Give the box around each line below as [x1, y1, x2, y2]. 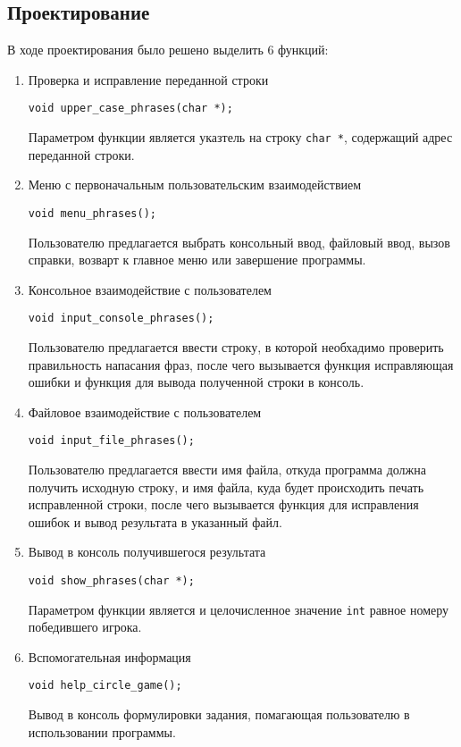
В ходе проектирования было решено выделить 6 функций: [7, 40, 329, 59]
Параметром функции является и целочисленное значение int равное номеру [28, 600, 449, 618]
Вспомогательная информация [28, 647, 191, 666]
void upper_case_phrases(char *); [28, 102, 233, 115]
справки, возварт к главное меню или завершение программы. [28, 250, 366, 269]
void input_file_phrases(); [28, 434, 195, 448]
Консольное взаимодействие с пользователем [28, 280, 272, 298]
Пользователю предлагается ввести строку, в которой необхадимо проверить [28, 337, 444, 356]
